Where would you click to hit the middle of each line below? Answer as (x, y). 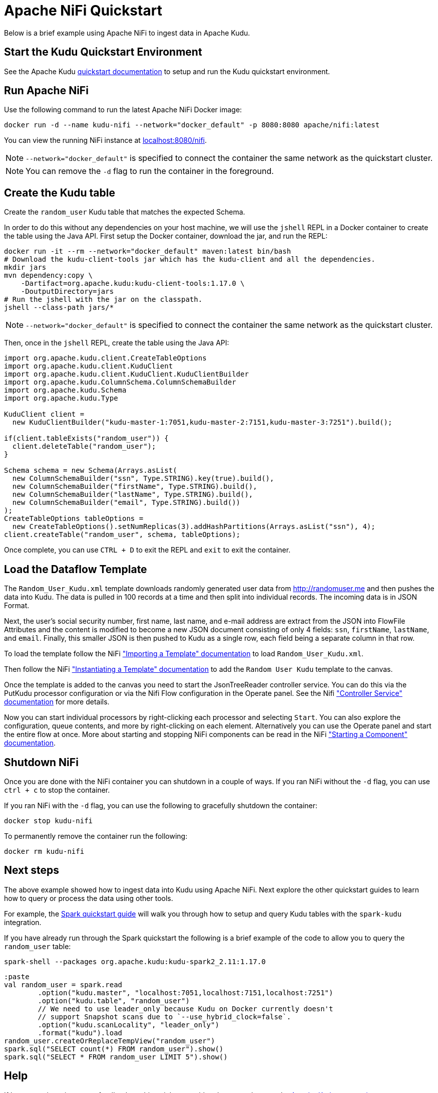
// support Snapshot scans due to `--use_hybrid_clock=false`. (164, 1017)
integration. (23, 922)
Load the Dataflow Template (76, 569)
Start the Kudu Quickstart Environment (103, 52)
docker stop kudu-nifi (49, 821)
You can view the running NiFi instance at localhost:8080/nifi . (106, 140)
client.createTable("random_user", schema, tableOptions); (122, 535)
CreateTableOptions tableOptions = (74, 519)
